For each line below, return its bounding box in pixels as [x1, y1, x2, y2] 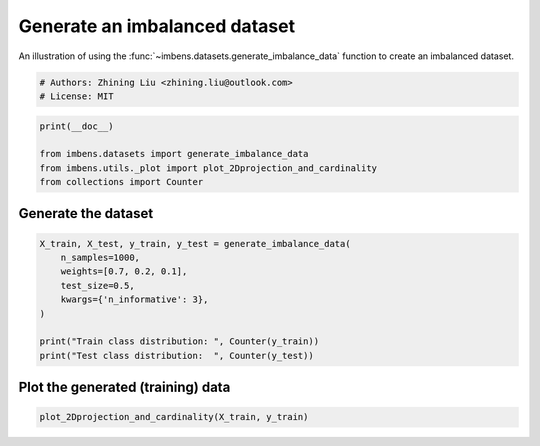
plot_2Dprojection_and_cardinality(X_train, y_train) [39, 411, 309, 423]
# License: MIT [39, 90, 114, 102]
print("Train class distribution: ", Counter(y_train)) [39, 336, 320, 347]
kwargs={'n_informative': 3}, [60, 294, 209, 305]
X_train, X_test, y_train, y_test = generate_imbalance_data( [39, 238, 351, 249]
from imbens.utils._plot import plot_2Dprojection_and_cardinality [39, 162, 378, 174]
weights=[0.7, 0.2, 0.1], [60, 266, 188, 277]
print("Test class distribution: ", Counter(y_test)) [39, 350, 314, 361]
